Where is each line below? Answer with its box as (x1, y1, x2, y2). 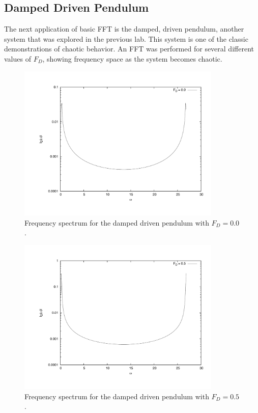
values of (4, 53, 31, 64)
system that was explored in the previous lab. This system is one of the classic (4, 33, 248, 44)
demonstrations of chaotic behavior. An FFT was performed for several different (4, 43, 254, 54)
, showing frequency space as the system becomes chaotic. (42, 53, 222, 64)
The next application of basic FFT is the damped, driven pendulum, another (4, 23, 244, 34)
